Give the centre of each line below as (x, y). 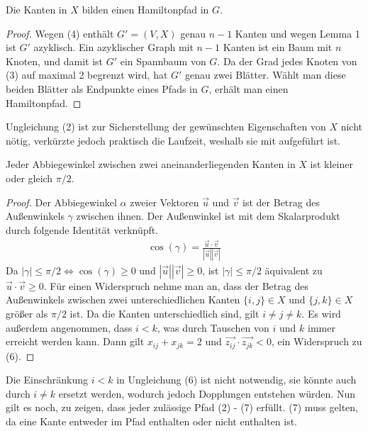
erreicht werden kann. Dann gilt (75, 341)
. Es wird (321, 313)
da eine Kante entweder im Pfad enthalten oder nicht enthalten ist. (152, 421)
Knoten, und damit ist (54, 61)
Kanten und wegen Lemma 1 (297, 33)
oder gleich (29, 178)
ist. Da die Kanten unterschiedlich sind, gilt (165, 313)
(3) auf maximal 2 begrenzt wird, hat (87, 75)
